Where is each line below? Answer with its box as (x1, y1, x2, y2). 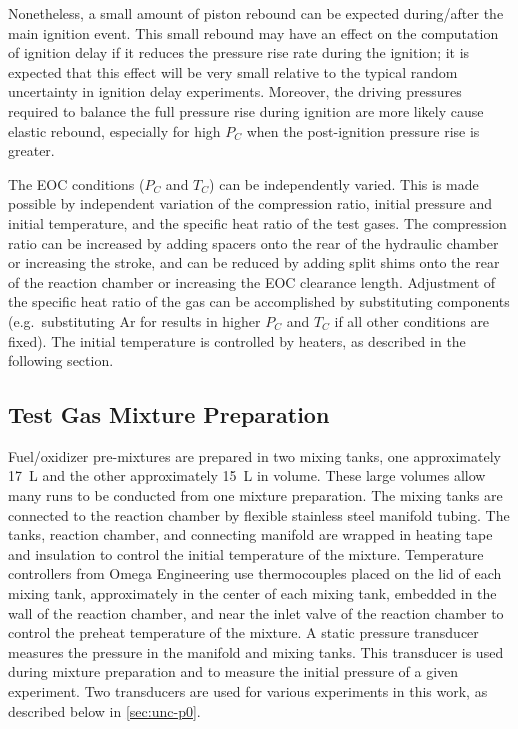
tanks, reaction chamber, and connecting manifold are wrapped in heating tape (8, 524, 493, 545)
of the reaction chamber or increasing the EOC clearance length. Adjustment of (8, 271, 496, 292)
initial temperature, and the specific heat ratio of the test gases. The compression (8, 212, 507, 233)
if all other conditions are (334, 310, 490, 331)
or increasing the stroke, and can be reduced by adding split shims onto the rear (8, 252, 500, 273)
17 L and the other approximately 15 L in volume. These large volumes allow (8, 465, 486, 486)
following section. (8, 350, 114, 371)
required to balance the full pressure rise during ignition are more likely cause (8, 100, 484, 121)
